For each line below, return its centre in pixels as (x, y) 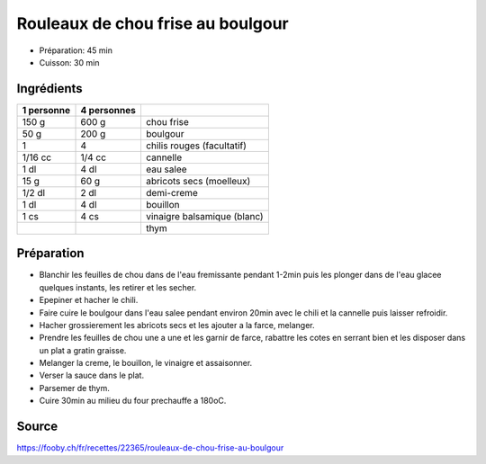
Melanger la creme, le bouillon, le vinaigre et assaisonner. (146, 363)
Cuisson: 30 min (69, 62)
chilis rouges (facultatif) (196, 146)
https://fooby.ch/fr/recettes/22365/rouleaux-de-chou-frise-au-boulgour (150, 448)
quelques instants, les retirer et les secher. (118, 287)
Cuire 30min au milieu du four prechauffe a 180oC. (133, 401)
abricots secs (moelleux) (198, 181)
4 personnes (108, 110)
